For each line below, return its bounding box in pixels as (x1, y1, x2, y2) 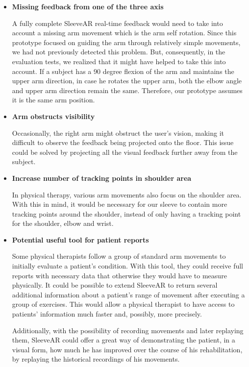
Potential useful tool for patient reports (12, 234, 149, 245)
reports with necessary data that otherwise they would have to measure (12, 270, 227, 280)
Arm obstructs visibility (12, 111, 95, 121)
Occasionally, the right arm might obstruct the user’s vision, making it (12, 127, 224, 138)
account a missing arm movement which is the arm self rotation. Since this (12, 27, 237, 38)
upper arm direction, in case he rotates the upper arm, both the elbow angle (12, 75, 242, 86)
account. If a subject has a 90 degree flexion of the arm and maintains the (12, 66, 234, 76)
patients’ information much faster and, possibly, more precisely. (12, 309, 202, 319)
